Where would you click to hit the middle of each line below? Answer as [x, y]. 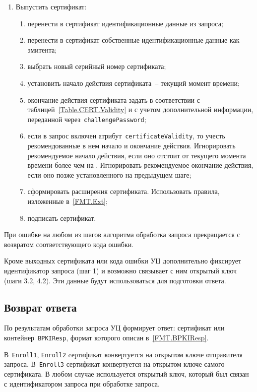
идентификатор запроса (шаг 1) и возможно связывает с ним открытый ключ [121, 270]
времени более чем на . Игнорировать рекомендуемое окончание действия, [140, 165]
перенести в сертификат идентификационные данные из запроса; [125, 23]
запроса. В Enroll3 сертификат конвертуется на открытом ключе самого [114, 364]
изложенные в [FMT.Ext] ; [67, 201]
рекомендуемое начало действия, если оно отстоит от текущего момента [137, 155]
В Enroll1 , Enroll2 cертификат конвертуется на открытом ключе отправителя [123, 354]
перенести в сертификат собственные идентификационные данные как [133, 40]
